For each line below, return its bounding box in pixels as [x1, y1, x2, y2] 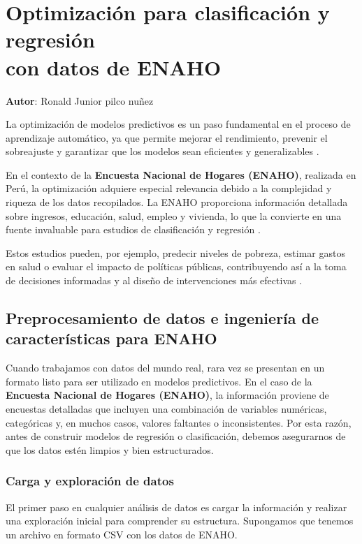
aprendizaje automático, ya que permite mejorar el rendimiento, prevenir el [6, 130, 328, 145]
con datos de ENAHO [6, 52, 222, 81]
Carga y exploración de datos [6, 472, 174, 490]
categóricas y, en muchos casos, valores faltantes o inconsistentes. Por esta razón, [6, 415, 352, 429]
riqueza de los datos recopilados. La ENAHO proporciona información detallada [6, 195, 348, 209]
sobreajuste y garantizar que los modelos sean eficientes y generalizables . [6, 144, 319, 159]
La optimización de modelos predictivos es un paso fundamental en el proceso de [6, 117, 351, 131]
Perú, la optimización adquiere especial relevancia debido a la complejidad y [6, 181, 332, 196]
